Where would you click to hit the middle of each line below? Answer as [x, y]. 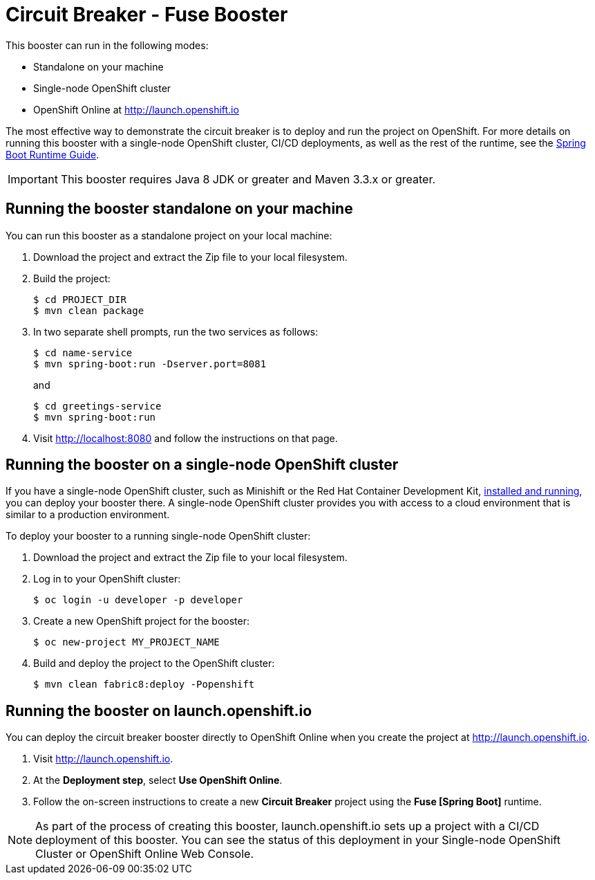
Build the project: [72, 278]
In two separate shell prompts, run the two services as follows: [176, 331]
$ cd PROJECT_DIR [80, 299]
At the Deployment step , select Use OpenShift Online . [158, 780]
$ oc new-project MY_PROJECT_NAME [126, 642]
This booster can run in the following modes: [107, 45]
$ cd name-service [83, 352]
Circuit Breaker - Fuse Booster [147, 15]
